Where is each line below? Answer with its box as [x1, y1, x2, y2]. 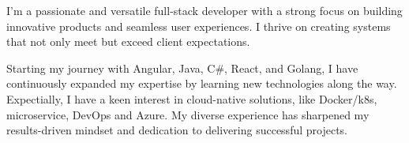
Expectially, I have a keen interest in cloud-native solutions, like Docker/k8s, [6, 90, 377, 107]
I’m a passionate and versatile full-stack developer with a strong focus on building [6, 2, 403, 18]
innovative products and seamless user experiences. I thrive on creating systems [6, 17, 391, 34]
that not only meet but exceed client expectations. [6, 33, 250, 50]
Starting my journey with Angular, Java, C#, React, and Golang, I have [6, 59, 358, 76]
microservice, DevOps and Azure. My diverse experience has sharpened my [6, 106, 370, 122]
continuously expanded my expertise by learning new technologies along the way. [6, 75, 397, 92]
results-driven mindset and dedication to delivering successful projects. [6, 122, 347, 138]
